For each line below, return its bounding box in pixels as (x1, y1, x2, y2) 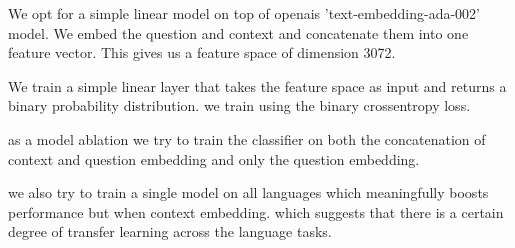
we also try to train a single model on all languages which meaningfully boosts (8, 182, 489, 203)
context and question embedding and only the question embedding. (8, 148, 420, 169)
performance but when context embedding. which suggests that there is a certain (8, 201, 504, 222)
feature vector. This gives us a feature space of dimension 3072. (8, 42, 396, 63)
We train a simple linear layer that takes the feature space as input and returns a (8, 75, 507, 96)
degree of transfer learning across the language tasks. (8, 221, 332, 242)
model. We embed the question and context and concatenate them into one (8, 22, 469, 43)
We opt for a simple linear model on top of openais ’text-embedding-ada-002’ (8, 3, 480, 23)
